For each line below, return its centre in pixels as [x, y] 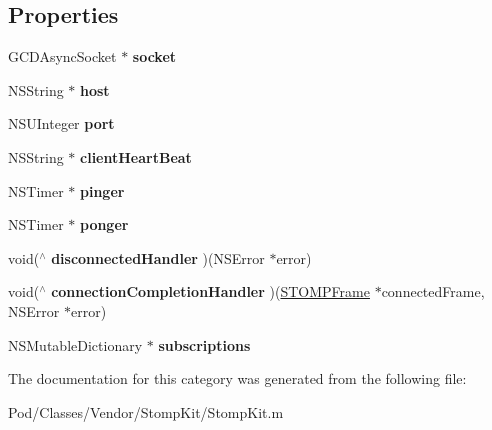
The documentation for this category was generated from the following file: [237, 378]
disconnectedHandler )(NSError [158, 257]
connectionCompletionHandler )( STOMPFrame [210, 291]
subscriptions [204, 344]
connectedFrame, [433, 291]
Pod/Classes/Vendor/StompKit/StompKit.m [146, 411]
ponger [104, 224]
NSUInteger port [61, 123]
